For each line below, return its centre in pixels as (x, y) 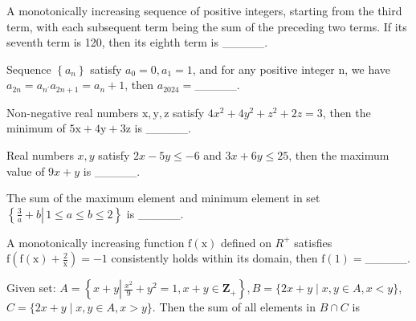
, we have (368, 69)
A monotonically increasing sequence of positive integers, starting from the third (204, 10)
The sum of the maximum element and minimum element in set (163, 198)
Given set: (31, 288)
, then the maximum (339, 155)
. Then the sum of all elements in (234, 307)
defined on (246, 242)
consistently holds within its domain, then (214, 258)
